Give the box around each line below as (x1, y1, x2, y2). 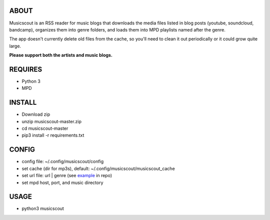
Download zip (21, 111, 50, 117)
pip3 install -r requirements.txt (21, 132, 84, 138)
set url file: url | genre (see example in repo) (21, 173, 112, 179)
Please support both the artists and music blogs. (9, 52, 112, 58)
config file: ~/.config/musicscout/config (21, 159, 104, 165)
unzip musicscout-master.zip (21, 118, 82, 124)
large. (9, 43, 21, 49)
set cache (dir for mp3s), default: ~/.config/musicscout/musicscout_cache (21, 165, 175, 172)
